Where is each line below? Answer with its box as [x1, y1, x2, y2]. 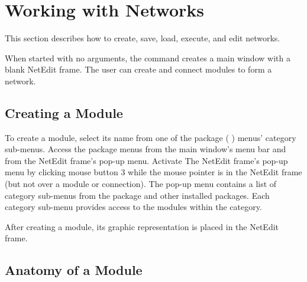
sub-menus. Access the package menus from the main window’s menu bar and [5, 143, 286, 155]
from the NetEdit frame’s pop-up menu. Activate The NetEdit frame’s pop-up [5, 154, 288, 166]
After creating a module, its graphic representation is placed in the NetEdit [5, 220, 279, 232]
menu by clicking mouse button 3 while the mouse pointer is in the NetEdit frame [5, 166, 302, 178]
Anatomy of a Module [5, 261, 143, 279]
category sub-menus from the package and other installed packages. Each [5, 189, 270, 201]
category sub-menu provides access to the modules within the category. [5, 201, 262, 213]
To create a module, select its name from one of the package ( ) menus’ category [5, 131, 296, 143]
